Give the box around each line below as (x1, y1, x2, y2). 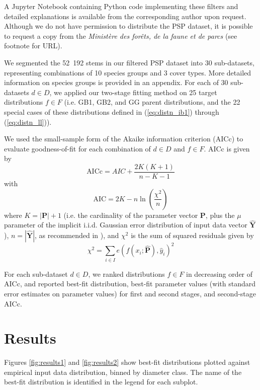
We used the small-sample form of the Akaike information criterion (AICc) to (4, 133, 243, 144)
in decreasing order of (186, 268, 253, 279)
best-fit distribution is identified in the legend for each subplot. (4, 376, 198, 387)
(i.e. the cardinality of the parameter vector (63, 209, 198, 220)
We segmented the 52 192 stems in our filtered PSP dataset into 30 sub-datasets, (4, 57, 254, 67)
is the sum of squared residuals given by (131, 229, 254, 240)
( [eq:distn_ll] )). (4, 116, 52, 127)
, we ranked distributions (88, 268, 165, 279)
